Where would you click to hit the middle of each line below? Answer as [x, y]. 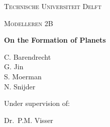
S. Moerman [23, 76]
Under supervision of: [37, 103]
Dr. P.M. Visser [29, 120]
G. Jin [14, 67]
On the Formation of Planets [55, 40]
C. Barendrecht [28, 56]
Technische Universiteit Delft [53, 6]
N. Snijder [20, 86]
